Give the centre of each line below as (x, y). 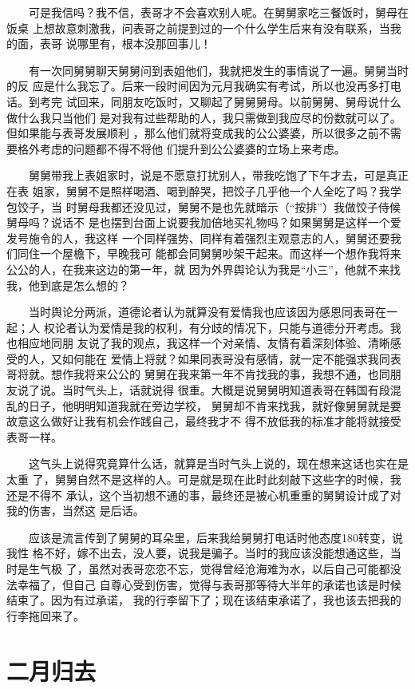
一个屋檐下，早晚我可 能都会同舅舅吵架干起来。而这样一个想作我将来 (220, 253)
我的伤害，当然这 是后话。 (75, 511)
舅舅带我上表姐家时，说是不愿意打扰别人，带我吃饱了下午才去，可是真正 (218, 175)
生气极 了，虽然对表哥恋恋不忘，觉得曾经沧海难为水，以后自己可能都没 (215, 568)
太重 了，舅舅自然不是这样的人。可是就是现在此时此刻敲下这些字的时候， (198, 479)
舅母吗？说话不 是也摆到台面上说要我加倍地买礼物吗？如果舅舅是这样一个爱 (204, 222)
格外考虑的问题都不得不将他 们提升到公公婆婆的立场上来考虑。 (181, 148)
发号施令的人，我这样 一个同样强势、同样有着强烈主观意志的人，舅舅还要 (198, 238)
